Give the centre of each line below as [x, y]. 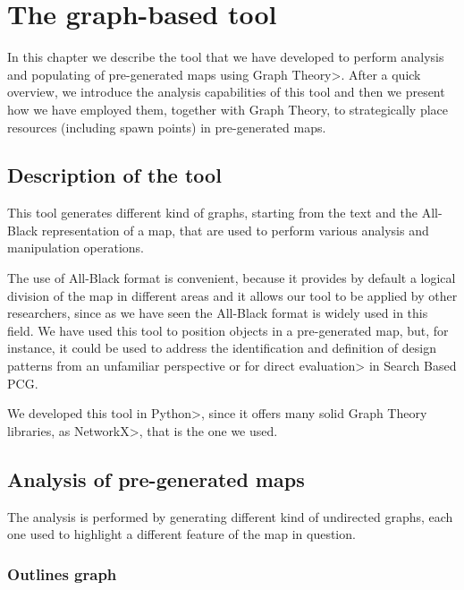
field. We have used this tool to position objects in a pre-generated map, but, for [228, 330]
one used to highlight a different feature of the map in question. [181, 534]
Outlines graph [62, 573]
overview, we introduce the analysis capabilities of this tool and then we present [226, 92]
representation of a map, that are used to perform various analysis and [235, 230]
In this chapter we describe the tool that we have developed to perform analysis [226, 57]
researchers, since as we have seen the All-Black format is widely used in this [218, 313]
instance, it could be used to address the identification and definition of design [222, 348]
